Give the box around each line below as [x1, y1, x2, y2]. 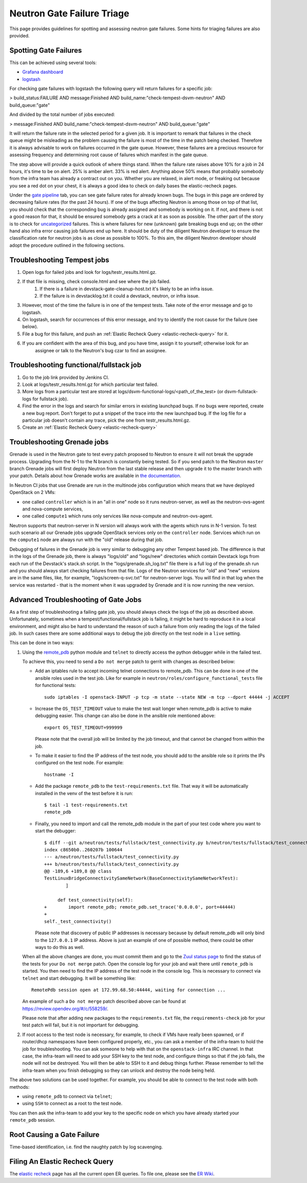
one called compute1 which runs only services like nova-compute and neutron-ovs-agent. [22, 513, 213, 519]
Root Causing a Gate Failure [9, 1130, 100, 1139]
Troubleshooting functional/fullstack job [9, 361, 142, 370]
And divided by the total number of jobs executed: [9, 112, 115, 118]
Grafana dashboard [22, 69, 63, 75]
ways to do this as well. [35, 944, 84, 950]
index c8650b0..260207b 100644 [44, 847, 123, 852]
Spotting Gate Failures [9, 46, 82, 55]
